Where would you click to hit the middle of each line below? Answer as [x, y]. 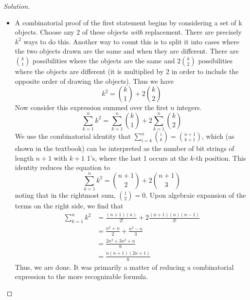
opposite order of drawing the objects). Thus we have [94, 81]
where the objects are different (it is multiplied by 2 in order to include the [127, 71]
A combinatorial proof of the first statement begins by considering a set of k [128, 22]
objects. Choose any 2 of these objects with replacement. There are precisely [128, 32]
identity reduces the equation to [62, 167]
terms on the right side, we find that [69, 206]
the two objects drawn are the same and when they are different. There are [127, 51]
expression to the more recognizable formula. [81, 276]
